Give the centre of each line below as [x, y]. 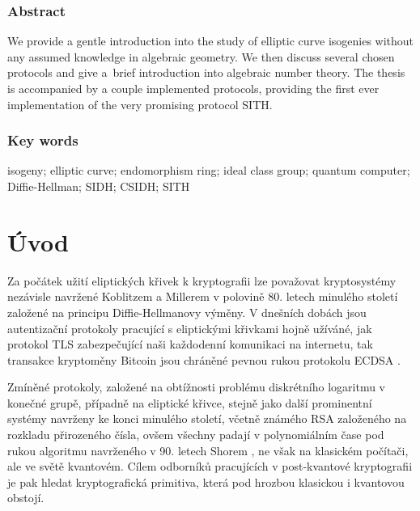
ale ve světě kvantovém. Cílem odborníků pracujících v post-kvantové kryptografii [210, 466]
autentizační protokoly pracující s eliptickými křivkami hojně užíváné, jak [190, 328]
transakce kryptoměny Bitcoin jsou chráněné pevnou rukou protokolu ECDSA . [204, 359]
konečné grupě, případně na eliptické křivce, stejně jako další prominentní [190, 402]
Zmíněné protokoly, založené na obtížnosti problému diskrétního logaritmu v [197, 387]
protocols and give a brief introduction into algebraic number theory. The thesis [206, 72]
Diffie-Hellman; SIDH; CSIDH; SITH [99, 186]
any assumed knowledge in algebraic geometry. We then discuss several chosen [201, 56]
